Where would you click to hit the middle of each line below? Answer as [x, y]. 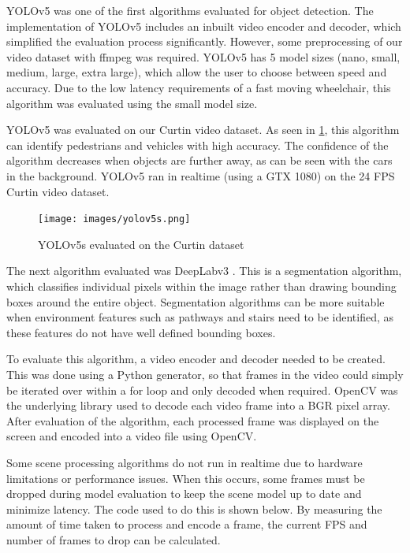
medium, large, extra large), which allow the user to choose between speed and [197, 72]
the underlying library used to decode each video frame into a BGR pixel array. [198, 405]
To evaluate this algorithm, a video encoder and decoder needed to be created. [196, 359]
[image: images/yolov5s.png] [114, 219]
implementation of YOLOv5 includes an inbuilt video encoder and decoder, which [204, 26]
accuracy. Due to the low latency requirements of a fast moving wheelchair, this [199, 87]
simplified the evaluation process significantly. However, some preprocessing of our [205, 41]
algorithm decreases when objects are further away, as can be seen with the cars [199, 160]
